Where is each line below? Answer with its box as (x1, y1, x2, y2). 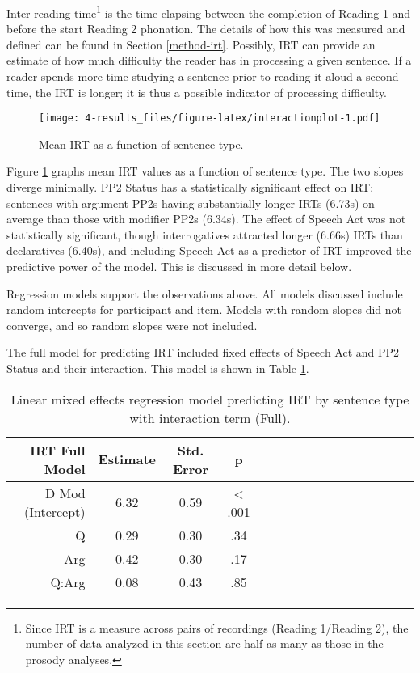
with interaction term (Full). (129, 408, 291, 427)
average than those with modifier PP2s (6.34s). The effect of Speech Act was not (6, 210, 406, 227)
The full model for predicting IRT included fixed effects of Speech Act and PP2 (6, 344, 400, 361)
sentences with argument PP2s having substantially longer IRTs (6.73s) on (6, 194, 375, 211)
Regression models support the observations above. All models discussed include (6, 285, 403, 302)
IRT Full (29, 440, 86, 459)
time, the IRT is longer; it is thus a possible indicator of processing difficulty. (6, 83, 388, 100)
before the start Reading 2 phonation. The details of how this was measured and (6, 20, 405, 37)
